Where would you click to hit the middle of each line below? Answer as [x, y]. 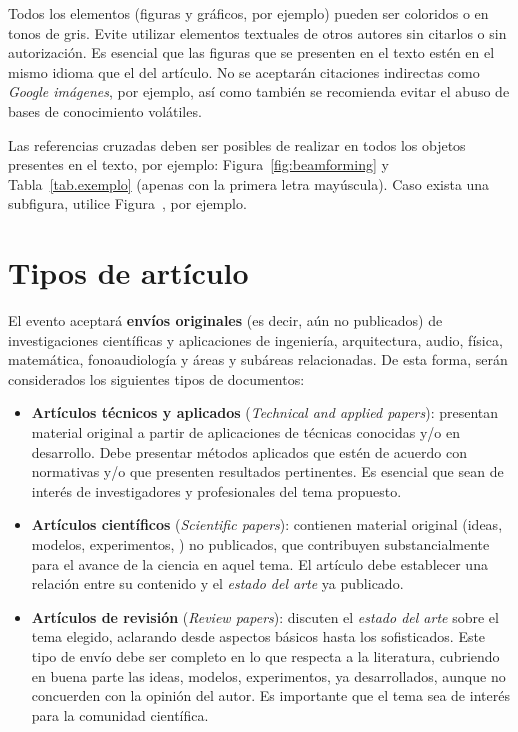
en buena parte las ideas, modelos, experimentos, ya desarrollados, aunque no [268, 675]
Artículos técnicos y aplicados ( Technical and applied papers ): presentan [265, 412]
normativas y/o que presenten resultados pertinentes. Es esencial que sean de [267, 471]
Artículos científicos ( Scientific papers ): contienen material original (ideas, [267, 524]
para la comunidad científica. [120, 714]
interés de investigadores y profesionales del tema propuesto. [216, 490]
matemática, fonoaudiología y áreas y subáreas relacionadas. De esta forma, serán [258, 359]
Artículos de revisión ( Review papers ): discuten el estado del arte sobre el [265, 616]
